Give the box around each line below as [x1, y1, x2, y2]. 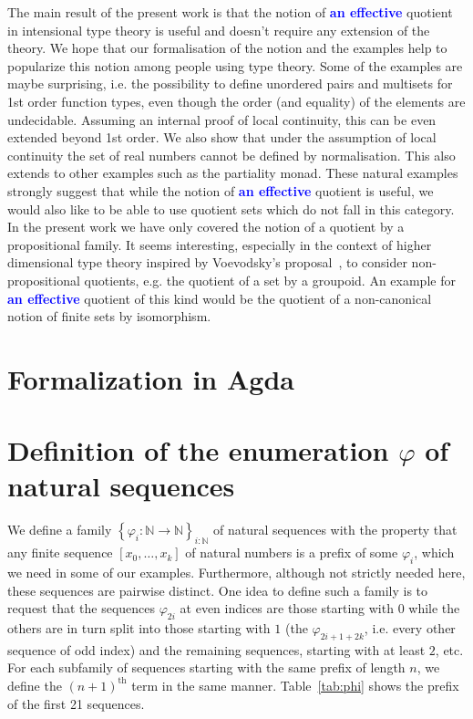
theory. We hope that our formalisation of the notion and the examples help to [7, 38, 447, 57]
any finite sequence [7, 543, 113, 562]
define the [7, 675, 62, 694]
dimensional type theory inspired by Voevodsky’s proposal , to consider [7, 253, 407, 272]
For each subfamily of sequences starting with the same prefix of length [7, 658, 406, 677]
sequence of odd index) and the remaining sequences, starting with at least [7, 640, 426, 659]
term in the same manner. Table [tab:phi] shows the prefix [131, 675, 459, 694]
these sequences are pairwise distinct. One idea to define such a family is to [7, 580, 428, 599]
